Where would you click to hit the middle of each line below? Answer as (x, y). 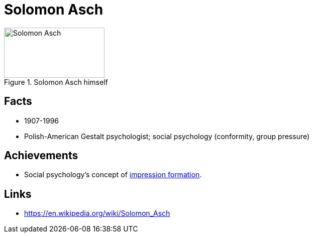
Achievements (41, 156)
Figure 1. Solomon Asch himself (56, 82)
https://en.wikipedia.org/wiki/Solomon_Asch (97, 213)
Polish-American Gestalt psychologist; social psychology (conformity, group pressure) (167, 136)
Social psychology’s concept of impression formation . (113, 175)
